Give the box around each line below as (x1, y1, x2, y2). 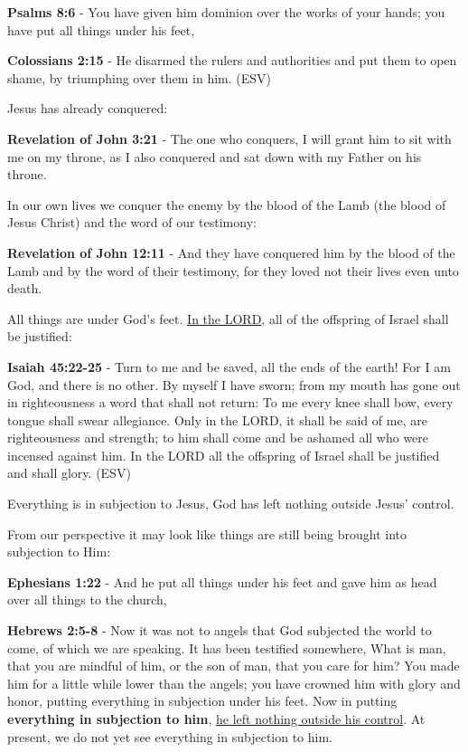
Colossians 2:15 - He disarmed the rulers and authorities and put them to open (7, 51, 457, 70)
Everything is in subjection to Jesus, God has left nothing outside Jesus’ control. (7, 494, 454, 513)
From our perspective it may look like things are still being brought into (7, 524, 407, 543)
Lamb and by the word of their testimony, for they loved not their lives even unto (7, 261, 459, 280)
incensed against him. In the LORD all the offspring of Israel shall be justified (7, 445, 440, 464)
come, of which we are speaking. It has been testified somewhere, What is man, (7, 638, 446, 657)
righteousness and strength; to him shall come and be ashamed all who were (7, 428, 429, 447)
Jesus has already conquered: (7, 99, 168, 118)
